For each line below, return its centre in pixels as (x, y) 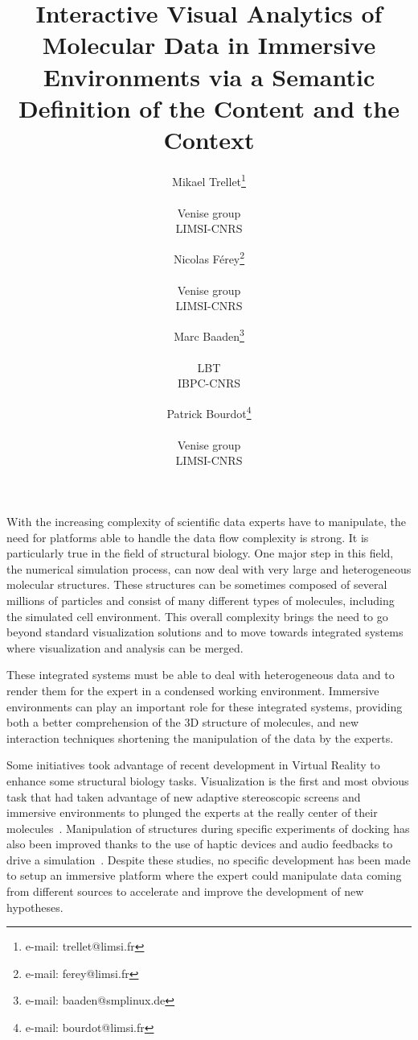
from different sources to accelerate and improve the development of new (185, 891)
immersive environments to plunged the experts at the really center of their (192, 812)
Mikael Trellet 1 (209, 180)
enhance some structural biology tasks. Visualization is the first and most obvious (208, 780)
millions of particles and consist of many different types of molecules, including (201, 600)
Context (209, 139)
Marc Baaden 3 (209, 334)
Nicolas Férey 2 (209, 257)
